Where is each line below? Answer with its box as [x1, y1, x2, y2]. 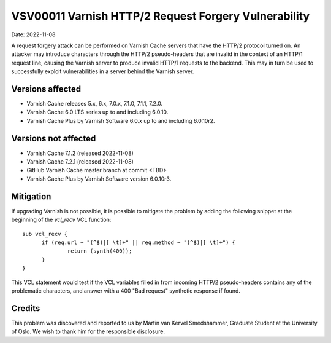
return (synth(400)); [67, 248, 132, 254]
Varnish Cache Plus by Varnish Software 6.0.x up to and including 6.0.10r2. [26, 117, 215, 124]
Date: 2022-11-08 [11, 31, 56, 38]
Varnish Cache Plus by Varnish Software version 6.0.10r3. [26, 175, 172, 183]
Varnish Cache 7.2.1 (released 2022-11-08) [26, 158, 134, 165]
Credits [11, 303, 40, 313]
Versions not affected [11, 133, 96, 144]
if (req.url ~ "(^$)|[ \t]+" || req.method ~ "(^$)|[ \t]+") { [41, 239, 236, 246]
